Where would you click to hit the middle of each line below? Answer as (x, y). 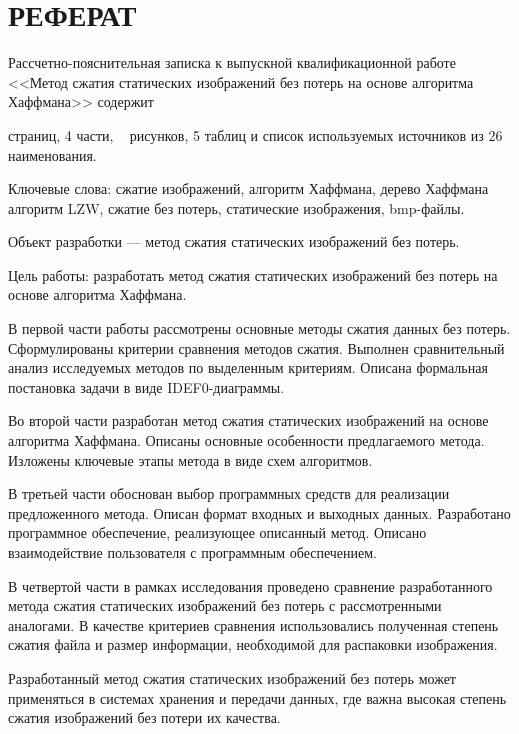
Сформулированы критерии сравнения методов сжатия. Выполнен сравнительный (256, 347)
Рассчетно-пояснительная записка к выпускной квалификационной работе (232, 62)
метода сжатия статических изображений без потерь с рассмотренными (225, 605)
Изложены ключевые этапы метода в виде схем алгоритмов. (190, 459)
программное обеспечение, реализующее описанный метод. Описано (217, 532)
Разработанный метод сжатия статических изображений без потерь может (232, 677)
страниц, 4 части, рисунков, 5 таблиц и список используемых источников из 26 (255, 134)
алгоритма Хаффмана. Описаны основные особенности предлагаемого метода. (246, 440)
